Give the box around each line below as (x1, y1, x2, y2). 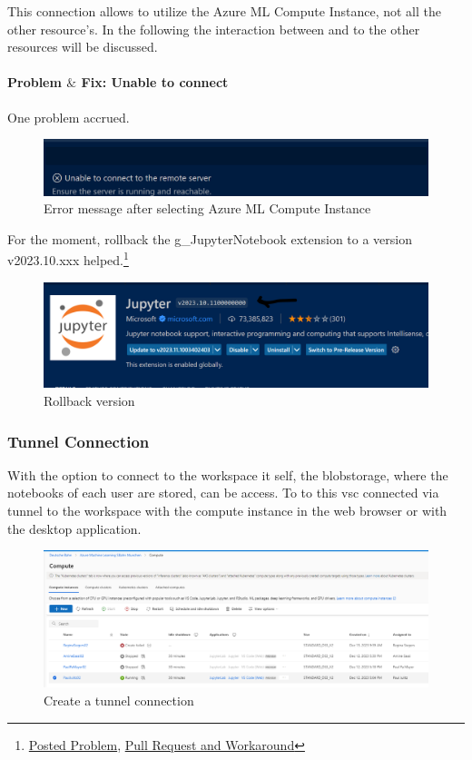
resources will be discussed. (7, 37, 158, 56)
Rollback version (44, 391, 135, 410)
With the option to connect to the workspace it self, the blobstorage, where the (7, 465, 448, 484)
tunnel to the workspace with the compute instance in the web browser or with (7, 501, 447, 520)
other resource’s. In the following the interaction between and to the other (7, 19, 420, 38)
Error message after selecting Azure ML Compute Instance (44, 199, 371, 218)
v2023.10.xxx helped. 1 (7, 248, 129, 270)
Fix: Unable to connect (81, 73, 229, 92)
